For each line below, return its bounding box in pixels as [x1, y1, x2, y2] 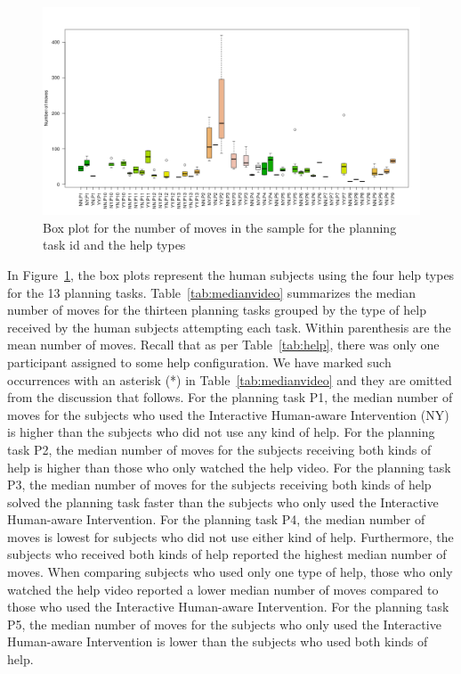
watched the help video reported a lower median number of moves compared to [7, 579, 439, 598]
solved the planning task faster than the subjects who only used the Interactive [7, 492, 439, 511]
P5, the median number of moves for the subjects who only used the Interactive [7, 614, 441, 633]
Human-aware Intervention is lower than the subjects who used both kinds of [7, 632, 428, 651]
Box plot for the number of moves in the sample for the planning [43, 218, 397, 236]
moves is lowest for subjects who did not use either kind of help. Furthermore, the [7, 527, 454, 546]
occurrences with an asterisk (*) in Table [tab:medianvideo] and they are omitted [7, 370, 452, 389]
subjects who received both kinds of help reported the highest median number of [7, 545, 447, 563]
